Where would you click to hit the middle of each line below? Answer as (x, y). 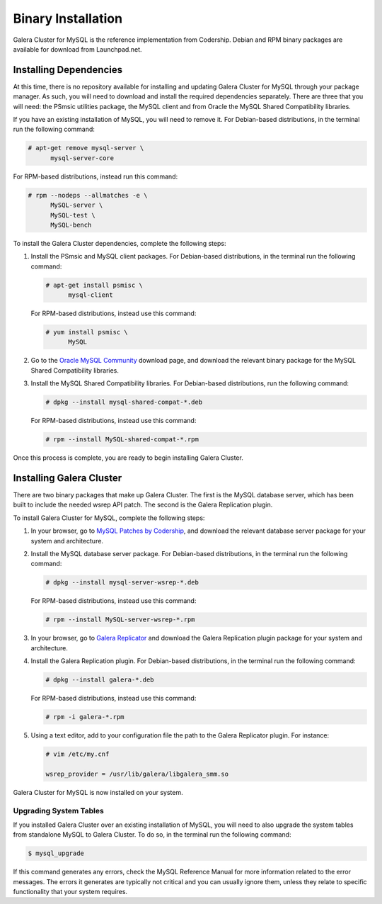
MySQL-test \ (73, 215)
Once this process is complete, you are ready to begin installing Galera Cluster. (128, 458)
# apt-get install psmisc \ (94, 285)
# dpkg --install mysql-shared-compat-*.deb (124, 402)
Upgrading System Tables (58, 810)
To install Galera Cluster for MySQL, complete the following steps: (109, 518)
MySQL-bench (71, 225)
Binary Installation (68, 18)
